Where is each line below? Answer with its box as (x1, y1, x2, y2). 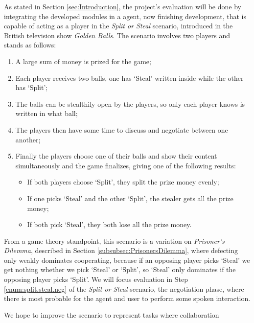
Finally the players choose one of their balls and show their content (15, 151, 217, 161)
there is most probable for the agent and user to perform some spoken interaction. (4, 293, 251, 303)
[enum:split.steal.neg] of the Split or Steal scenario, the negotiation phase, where (4, 283, 244, 294)
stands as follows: (4, 40, 56, 50)
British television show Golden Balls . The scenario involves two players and (4, 30, 231, 40)
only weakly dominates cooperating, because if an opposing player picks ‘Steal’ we (4, 254, 250, 265)
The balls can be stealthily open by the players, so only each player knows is (15, 98, 245, 109)
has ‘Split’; (15, 82, 48, 92)
